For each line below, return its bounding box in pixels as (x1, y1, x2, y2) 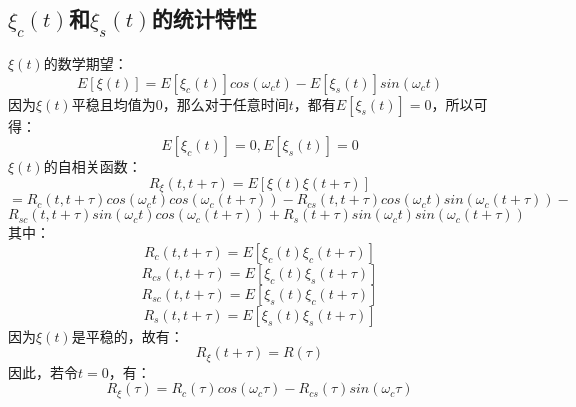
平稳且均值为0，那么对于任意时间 (71, 93, 289, 114)
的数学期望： (43, 53, 128, 73)
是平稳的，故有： (71, 325, 184, 346)
